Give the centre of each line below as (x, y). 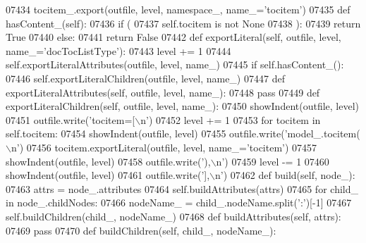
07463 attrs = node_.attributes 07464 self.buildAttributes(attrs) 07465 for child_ (182, 188)
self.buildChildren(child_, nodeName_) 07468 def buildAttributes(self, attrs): (173, 216)
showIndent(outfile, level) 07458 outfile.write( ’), (108, 161)
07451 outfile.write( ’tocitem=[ (71, 119)
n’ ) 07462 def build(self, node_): (285, 175)
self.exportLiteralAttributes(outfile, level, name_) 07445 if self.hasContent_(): (175, 64)
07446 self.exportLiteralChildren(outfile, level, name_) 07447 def (145, 78)
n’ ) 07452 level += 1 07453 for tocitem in (231, 119)
